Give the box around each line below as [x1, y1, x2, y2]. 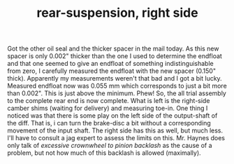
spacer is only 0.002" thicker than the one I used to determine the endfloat [7, 52, 222, 60]
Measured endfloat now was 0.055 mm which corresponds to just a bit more [7, 82, 227, 90]
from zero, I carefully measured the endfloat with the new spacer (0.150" [7, 67, 217, 75]
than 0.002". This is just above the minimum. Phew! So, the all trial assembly [7, 89, 227, 97]
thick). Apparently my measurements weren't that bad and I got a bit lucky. [7, 74, 222, 83]
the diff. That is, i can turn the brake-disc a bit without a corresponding [7, 119, 211, 128]
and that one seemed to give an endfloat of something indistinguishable [7, 60, 214, 68]
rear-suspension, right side [36, 5, 198, 21]
